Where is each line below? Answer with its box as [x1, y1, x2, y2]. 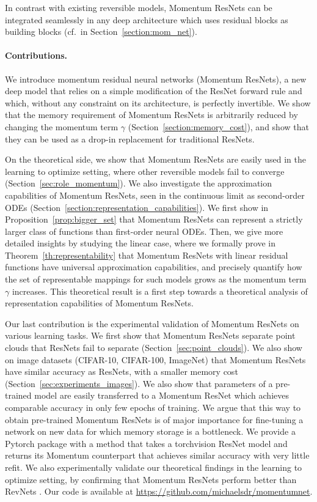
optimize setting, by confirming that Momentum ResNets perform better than [5, 473, 297, 485]
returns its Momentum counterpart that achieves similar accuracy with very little [5, 449, 310, 462]
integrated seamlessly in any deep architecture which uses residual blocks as [5, 13, 288, 26]
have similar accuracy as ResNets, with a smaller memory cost [5, 365, 238, 378]
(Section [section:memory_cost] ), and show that [128, 120, 309, 133]
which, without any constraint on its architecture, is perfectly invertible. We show [5, 96, 311, 109]
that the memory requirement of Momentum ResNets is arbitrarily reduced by [5, 108, 298, 121]
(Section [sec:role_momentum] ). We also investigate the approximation [5, 177, 272, 190]
